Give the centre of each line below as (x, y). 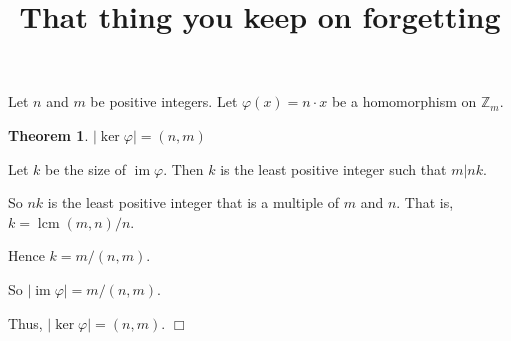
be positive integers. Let (164, 101)
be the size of (85, 168)
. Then (183, 168)
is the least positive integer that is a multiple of (193, 202)
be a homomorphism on (404, 101)
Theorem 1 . (48, 134)
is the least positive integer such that (333, 168)
